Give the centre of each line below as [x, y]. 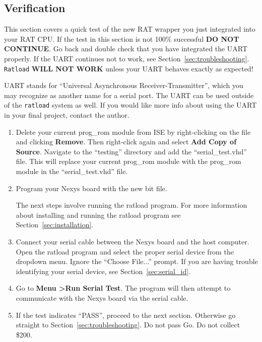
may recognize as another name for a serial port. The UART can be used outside [129, 95]
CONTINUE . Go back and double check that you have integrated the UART [126, 49]
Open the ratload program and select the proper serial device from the [125, 251]
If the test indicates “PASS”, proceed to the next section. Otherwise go [126, 315]
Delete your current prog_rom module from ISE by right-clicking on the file [133, 132]
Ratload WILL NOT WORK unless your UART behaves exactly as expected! [129, 68]
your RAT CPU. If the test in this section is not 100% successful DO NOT [122, 38]
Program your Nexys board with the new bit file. [91, 188]
